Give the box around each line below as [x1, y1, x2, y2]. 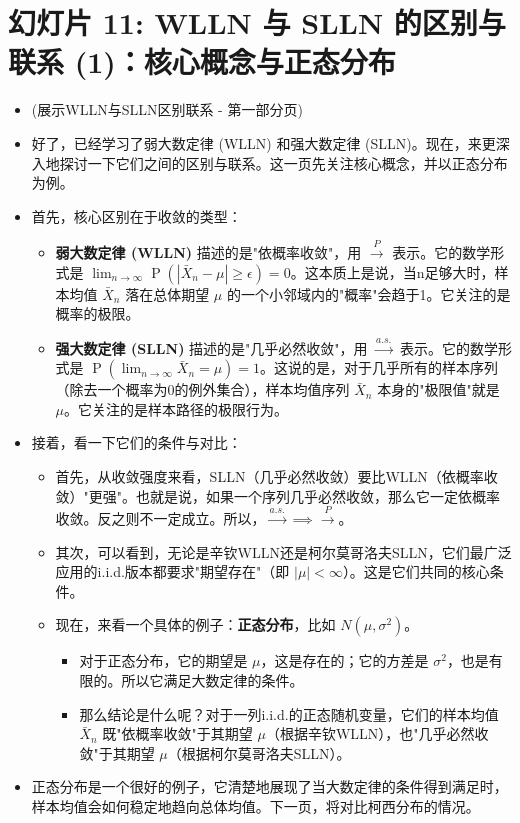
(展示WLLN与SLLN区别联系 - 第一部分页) [31, 99, 303, 120]
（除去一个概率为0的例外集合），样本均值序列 [55, 379, 350, 400]
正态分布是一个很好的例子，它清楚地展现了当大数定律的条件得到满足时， [31, 776, 508, 797]
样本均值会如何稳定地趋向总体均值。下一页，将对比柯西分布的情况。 [31, 795, 480, 816]
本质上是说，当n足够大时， [318, 261, 495, 282]
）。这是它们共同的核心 [342, 561, 490, 582]
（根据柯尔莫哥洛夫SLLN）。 [167, 742, 351, 763]
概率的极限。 [55, 303, 140, 324]
